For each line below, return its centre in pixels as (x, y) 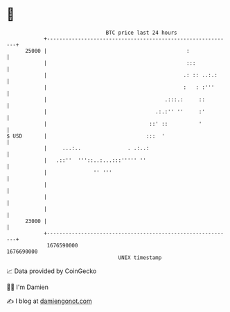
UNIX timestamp (140, 257)
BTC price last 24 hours (141, 33)
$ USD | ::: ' (86, 136)
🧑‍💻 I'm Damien (28, 287)
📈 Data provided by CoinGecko (52, 271)
